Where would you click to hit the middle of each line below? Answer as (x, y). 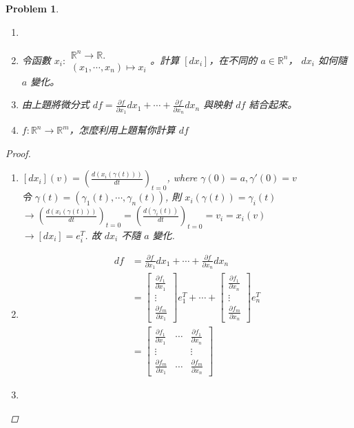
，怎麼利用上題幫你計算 (122, 130)
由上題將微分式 (55, 104)
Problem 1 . (32, 8)
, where (182, 177)
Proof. (18, 153)
